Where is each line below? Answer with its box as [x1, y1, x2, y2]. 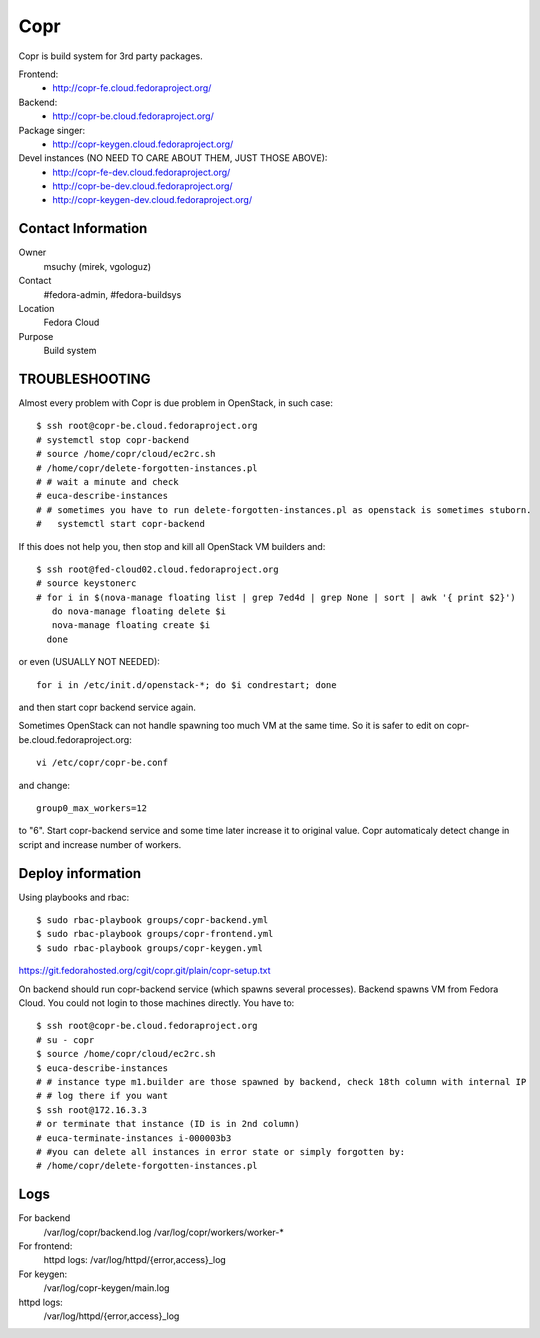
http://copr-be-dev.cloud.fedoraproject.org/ [52, 180, 234, 192]
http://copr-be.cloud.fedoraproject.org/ [52, 110, 214, 122]
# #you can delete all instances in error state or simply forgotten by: [36, 1146, 406, 1157]
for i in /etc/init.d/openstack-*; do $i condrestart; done [36, 679, 337, 690]
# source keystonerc [36, 578, 137, 589]
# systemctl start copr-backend [36, 518, 205, 530]
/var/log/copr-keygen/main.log [43, 1282, 170, 1294]
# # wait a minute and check [36, 476, 179, 487]
